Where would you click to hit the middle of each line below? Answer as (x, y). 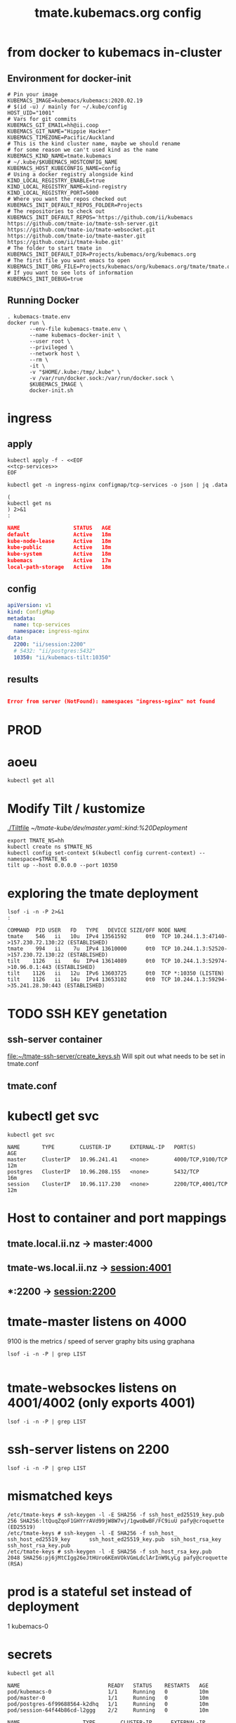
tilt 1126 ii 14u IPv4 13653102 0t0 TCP (89, 980)
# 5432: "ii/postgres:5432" (55, 651)
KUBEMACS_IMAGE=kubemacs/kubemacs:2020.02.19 (75, 100)
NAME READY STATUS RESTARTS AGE (108, 1685)
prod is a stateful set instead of (100, 1591)
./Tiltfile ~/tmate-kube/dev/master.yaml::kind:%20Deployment (97, 828)
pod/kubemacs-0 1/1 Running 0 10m (108, 1691)
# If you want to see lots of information (70, 273)
